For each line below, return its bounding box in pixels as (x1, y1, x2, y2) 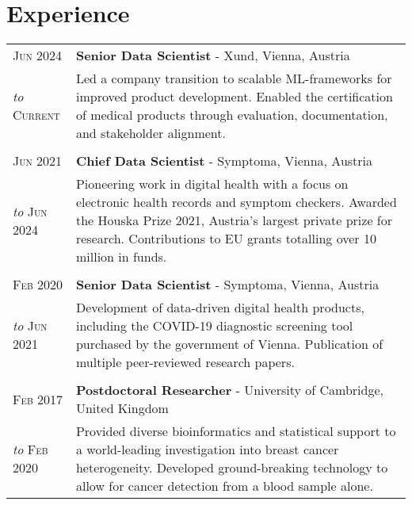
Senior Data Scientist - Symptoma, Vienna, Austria (75, 275, 380, 294)
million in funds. (75, 247, 167, 266)
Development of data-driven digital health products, (75, 298, 364, 317)
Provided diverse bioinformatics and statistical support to (75, 422, 396, 441)
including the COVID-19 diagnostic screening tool (75, 316, 353, 335)
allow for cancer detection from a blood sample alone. (75, 476, 373, 495)
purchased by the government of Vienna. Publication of (75, 335, 383, 354)
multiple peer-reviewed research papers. (75, 353, 295, 372)
